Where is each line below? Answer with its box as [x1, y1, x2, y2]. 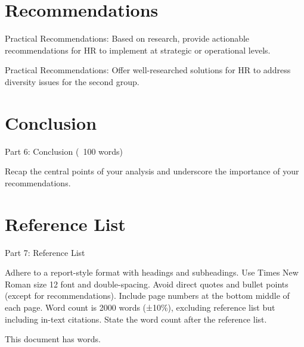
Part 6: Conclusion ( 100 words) [5, 145, 123, 157]
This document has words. [5, 333, 101, 345]
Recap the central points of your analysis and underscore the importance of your [5, 165, 299, 177]
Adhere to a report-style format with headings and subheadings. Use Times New [5, 266, 299, 279]
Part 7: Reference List [5, 246, 85, 258]
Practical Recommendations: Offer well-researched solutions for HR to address [5, 64, 291, 76]
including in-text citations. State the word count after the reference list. [5, 312, 267, 325]
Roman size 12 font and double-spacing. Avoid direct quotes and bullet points [5, 277, 289, 290]
